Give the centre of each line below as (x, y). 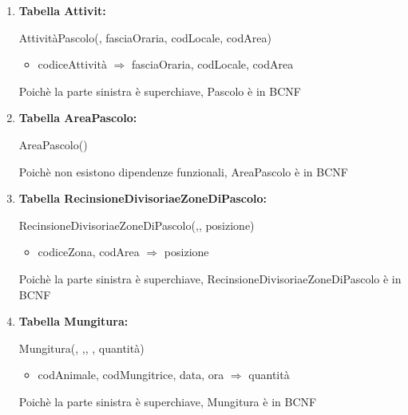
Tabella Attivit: (62, 10)
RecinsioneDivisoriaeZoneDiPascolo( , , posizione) (137, 225)
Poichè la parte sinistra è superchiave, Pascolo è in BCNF (160, 91)
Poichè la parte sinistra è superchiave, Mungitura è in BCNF (168, 401)
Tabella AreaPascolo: (78, 118)
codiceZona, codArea (89, 252)
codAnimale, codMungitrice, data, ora (131, 375)
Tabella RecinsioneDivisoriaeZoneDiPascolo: (143, 198)
